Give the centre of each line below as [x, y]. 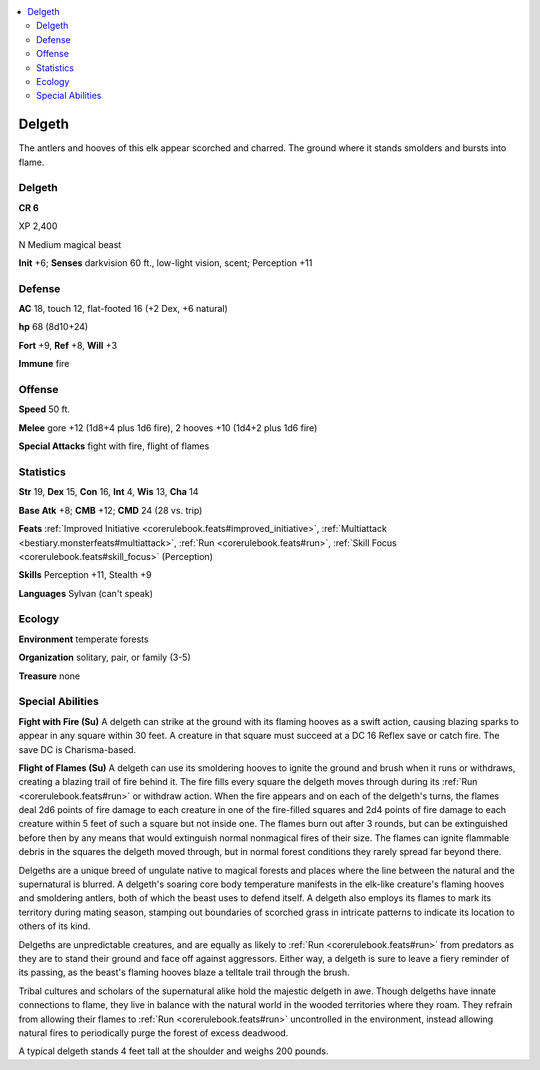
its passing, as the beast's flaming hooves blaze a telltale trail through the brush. [184, 972]
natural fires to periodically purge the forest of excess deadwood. [153, 1032]
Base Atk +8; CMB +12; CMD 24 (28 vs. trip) [110, 510]
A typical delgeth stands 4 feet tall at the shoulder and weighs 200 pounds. [173, 1051]
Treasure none [49, 676]
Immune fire [44, 364]
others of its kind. [54, 926]
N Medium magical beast [70, 244]
